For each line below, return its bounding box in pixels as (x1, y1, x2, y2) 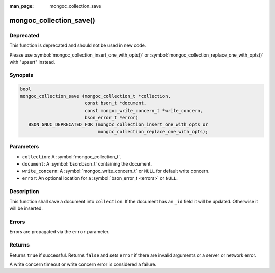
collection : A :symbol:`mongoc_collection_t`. (22, 153, 122, 160)
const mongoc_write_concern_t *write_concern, (84, 107, 203, 113)
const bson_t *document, (84, 100, 147, 106)
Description (9, 187, 39, 195)
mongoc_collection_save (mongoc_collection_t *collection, (20, 93, 171, 99)
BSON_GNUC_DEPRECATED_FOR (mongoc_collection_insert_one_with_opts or (28, 122, 208, 127)
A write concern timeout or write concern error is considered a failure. (9, 261, 157, 267)
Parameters (9, 143, 39, 150)
